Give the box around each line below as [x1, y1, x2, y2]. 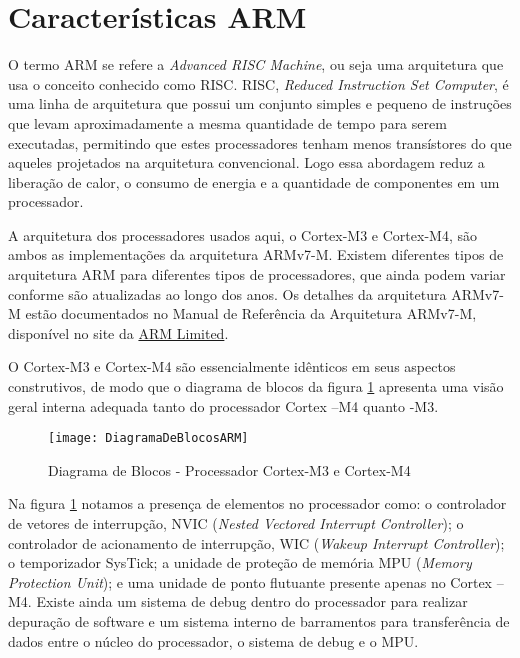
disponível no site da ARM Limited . [8, 322, 229, 343]
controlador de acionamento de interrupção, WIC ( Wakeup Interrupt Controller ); [8, 532, 505, 553]
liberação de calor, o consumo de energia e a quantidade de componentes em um [8, 171, 500, 192]
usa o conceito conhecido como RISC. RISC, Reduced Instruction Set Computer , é [8, 73, 509, 94]
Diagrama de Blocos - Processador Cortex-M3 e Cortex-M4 [48, 459, 411, 480]
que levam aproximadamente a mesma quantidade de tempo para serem [8, 112, 447, 133]
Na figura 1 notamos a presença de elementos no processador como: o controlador [8, 493, 507, 514]
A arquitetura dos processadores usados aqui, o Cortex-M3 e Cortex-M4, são [8, 224, 477, 245]
